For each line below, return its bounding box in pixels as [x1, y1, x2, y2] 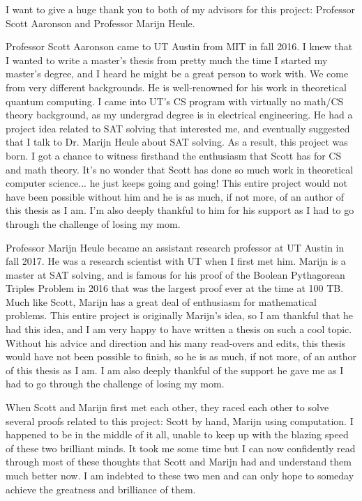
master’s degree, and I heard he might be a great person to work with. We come [6, 66, 349, 81]
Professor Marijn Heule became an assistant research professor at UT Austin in [6, 240, 345, 254]
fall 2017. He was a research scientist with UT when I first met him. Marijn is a [6, 254, 346, 268]
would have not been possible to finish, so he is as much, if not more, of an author [6, 349, 356, 364]
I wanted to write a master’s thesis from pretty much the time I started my [6, 52, 328, 67]
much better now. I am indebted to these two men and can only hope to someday [6, 468, 354, 482]
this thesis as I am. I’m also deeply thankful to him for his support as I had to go [6, 203, 354, 217]
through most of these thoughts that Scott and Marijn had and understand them [6, 454, 352, 469]
